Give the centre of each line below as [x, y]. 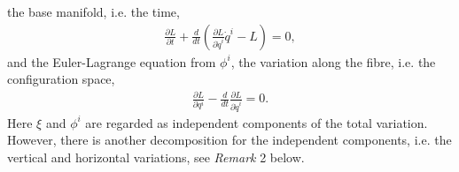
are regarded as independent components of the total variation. [257, 122]
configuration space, [61, 79]
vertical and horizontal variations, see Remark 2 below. [156, 157]
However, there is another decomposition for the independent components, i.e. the [229, 140]
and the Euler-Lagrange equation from [112, 61]
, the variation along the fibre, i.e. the [333, 61]
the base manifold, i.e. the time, [93, 11]
